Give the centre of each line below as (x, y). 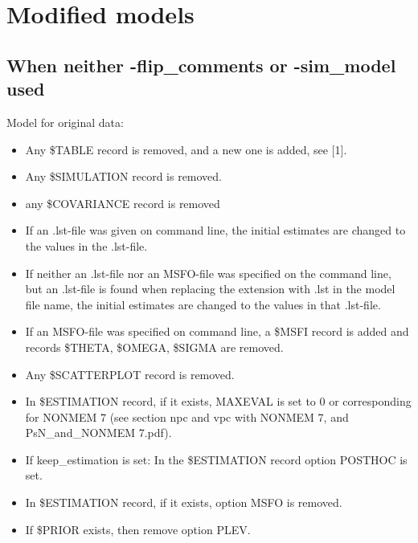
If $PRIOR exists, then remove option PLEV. (138, 529)
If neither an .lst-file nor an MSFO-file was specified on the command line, (208, 273)
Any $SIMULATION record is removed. (124, 176)
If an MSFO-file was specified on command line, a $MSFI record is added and (217, 331)
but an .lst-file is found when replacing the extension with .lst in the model (210, 289)
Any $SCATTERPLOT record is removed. (130, 374)
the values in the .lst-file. (86, 245)
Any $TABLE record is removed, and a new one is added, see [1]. (186, 149)
